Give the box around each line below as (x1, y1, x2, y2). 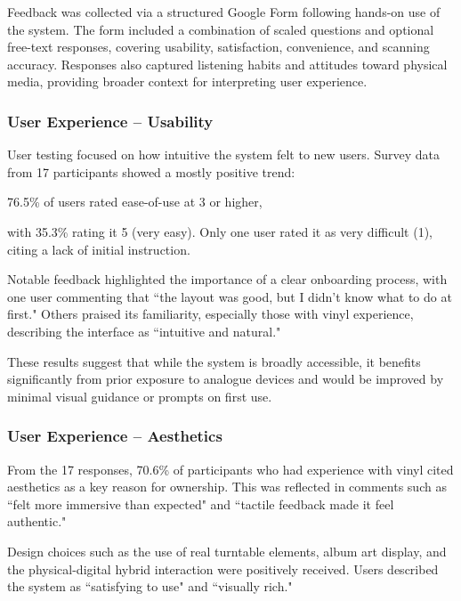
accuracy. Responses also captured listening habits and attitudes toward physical (7, 54, 448, 73)
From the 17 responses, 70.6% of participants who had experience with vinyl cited (7, 459, 454, 478)
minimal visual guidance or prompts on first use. (7, 386, 272, 405)
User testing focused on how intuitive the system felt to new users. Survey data (7, 145, 440, 164)
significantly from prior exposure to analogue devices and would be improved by (7, 370, 444, 388)
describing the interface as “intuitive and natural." (7, 321, 281, 340)
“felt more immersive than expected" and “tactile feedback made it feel (7, 494, 394, 513)
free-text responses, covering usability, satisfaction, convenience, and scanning (7, 37, 430, 56)
